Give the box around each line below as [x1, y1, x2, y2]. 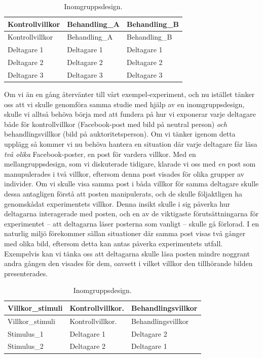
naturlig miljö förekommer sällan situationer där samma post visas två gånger [4, 228, 246, 239]
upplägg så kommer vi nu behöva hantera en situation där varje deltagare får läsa [4, 139, 257, 149]
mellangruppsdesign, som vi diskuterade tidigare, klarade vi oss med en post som [4, 158, 256, 169]
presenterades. [4, 268, 48, 278]
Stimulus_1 [8, 328, 44, 339]
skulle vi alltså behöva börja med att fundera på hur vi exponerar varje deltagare [4, 109, 256, 119]
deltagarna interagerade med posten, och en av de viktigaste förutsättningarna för [4, 208, 259, 219]
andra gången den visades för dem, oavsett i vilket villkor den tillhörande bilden [4, 258, 253, 269]
